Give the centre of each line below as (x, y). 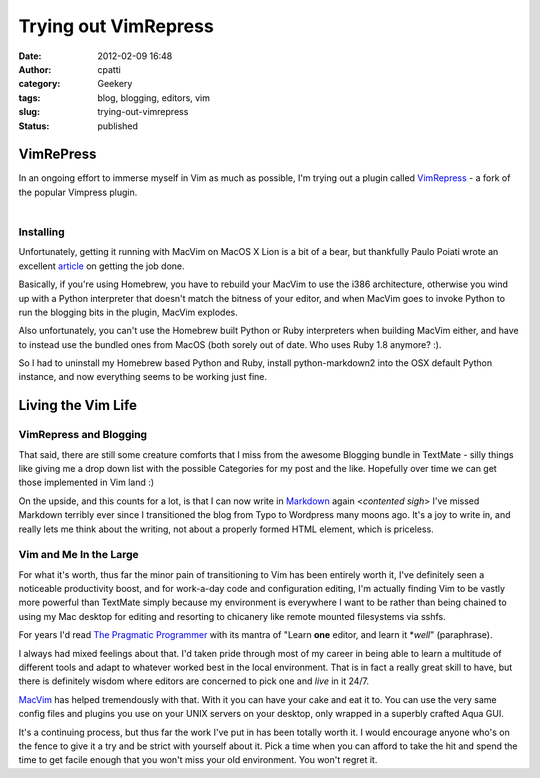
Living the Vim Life (77, 405)
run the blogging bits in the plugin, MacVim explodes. (128, 312)
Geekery (115, 84)
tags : (29, 97)
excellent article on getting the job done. (101, 266)
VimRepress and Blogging (83, 435)
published (118, 126)
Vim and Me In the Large (78, 555)
